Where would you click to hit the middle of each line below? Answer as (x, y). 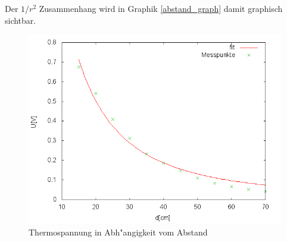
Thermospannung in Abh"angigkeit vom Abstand (118, 232)
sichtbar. (21, 20)
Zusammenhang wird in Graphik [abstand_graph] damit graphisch (161, 8)
